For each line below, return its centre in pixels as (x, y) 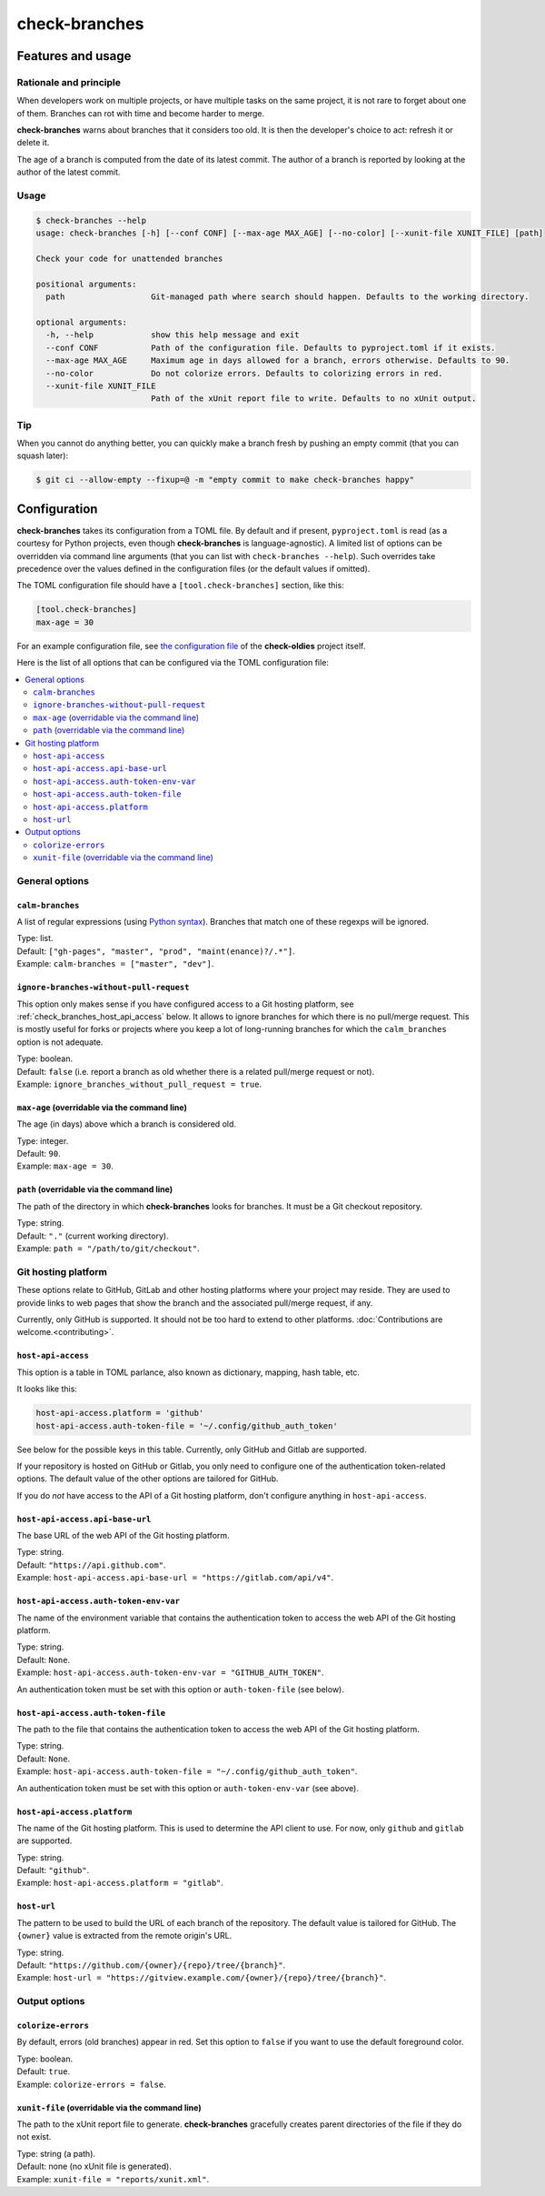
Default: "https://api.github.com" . (91, 1565)
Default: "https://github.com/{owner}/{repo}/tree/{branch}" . (151, 1965)
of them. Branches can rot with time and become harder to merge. (141, 113)
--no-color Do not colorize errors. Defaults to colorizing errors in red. (245, 373)
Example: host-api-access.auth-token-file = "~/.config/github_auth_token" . (187, 1771)
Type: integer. (43, 1140)
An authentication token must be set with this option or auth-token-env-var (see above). (188, 1788)
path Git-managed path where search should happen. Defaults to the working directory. (287, 297)
